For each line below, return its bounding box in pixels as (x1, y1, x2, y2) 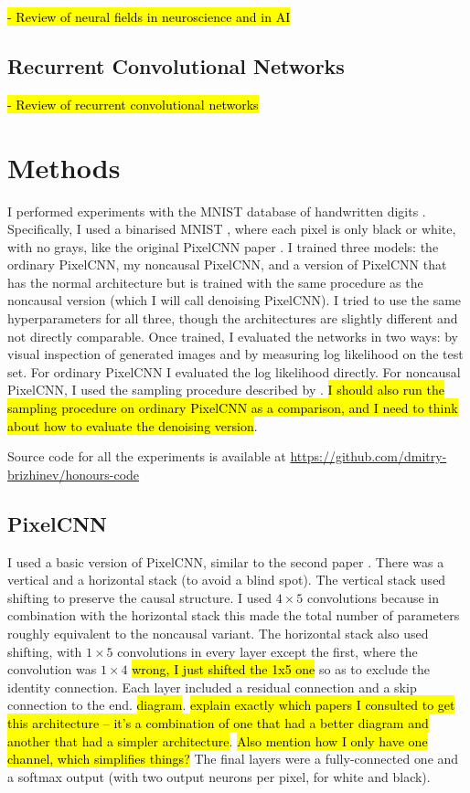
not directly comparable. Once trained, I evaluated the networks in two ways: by (7, 326, 459, 345)
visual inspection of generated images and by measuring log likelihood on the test (7, 344, 464, 364)
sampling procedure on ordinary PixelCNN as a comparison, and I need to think (7, 398, 458, 418)
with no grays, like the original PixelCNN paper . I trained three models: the (7, 237, 439, 256)
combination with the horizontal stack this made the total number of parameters (7, 606, 460, 625)
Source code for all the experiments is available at (7, 447, 286, 466)
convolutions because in (306, 587, 440, 607)
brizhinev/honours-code (7, 464, 140, 483)
